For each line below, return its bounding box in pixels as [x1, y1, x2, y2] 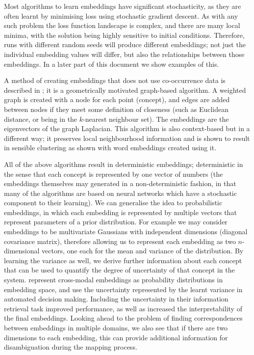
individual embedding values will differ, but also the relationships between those [4, 49, 245, 59]
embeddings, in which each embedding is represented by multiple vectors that [4, 207, 237, 217]
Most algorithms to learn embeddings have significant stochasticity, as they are [4, 1, 241, 11]
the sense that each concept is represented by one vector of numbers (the [4, 168, 223, 179]
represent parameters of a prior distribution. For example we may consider [4, 217, 228, 227]
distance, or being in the [4, 113, 77, 124]
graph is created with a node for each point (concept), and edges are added [4, 94, 230, 105]
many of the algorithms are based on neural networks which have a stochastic [4, 188, 237, 198]
